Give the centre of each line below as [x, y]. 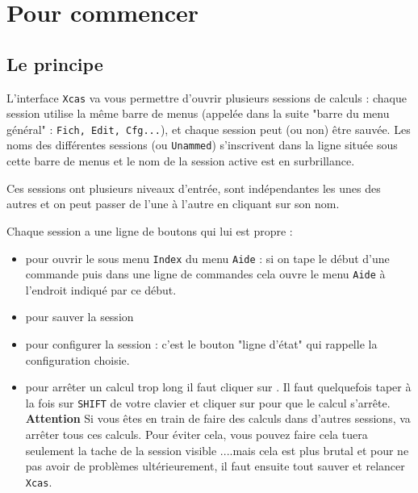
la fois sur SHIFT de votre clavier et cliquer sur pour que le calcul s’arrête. [208, 402]
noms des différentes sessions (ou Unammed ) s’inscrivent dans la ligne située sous [202, 145]
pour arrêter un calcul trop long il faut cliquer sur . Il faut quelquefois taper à [218, 387]
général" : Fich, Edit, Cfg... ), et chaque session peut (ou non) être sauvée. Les [209, 129]
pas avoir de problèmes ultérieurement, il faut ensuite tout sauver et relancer [215, 466]
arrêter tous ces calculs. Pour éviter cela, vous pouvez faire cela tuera [196, 435]
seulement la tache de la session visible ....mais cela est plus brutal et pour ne [217, 450]
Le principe [55, 63]
